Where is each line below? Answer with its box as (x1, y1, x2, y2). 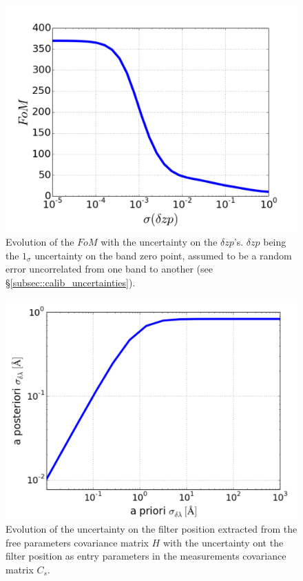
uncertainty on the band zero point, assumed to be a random (34, 248, 292, 262)
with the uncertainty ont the (163, 535, 284, 549)
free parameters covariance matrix (6, 535, 149, 549)
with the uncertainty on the (101, 234, 218, 248)
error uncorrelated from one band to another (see (6, 262, 213, 276)
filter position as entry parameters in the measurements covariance (6, 549, 286, 563)
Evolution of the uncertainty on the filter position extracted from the (6, 522, 297, 536)
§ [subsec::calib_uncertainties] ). (6, 275, 136, 289)
